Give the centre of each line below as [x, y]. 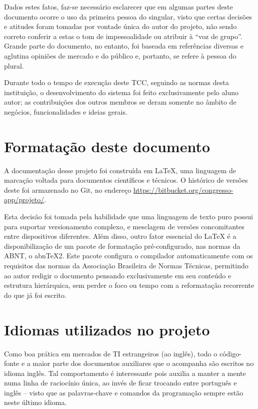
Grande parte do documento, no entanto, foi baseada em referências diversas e [124, 46]
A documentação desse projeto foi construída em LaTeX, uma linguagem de [120, 170]
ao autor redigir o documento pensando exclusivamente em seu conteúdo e [118, 275]
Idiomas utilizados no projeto [107, 329]
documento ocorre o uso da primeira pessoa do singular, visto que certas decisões [128, 16]
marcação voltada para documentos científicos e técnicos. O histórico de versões [126, 180]
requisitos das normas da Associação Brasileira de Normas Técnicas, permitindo [126, 265]
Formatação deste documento [107, 146]
